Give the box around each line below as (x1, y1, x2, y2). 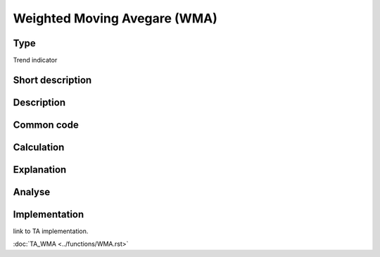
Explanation (13, 164, 67, 176)
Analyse (13, 186, 51, 198)
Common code (13, 119, 79, 131)
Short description (13, 74, 92, 86)
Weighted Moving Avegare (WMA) (13, 11, 217, 26)
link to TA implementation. (13, 227, 89, 235)
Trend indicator (13, 56, 58, 65)
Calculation (13, 141, 65, 153)
